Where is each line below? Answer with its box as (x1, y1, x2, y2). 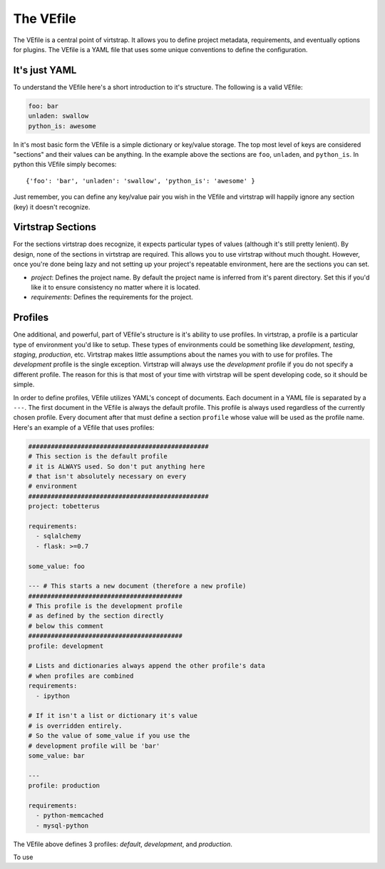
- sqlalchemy (36, 532, 81, 540)
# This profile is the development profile (28, 602, 183, 610)
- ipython (36, 691, 71, 700)
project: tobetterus (28, 503, 100, 510)
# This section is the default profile (28, 453, 168, 461)
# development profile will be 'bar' (28, 741, 160, 750)
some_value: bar (28, 751, 86, 759)
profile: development (28, 642, 104, 650)
